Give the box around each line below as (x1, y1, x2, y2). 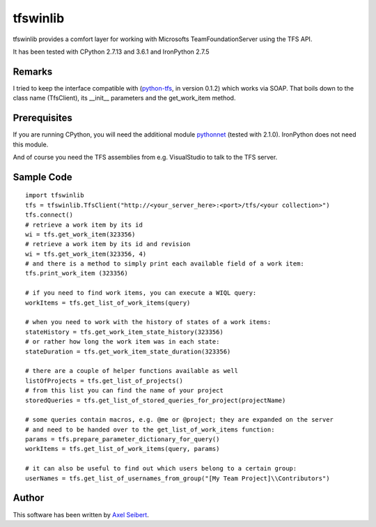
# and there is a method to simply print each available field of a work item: (25, 260, 304, 268)
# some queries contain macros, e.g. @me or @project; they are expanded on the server (25, 415, 334, 424)
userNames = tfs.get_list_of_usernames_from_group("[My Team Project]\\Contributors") (25, 474, 330, 482)
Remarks (13, 66, 53, 77)
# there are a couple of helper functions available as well (25, 367, 238, 375)
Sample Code (13, 171, 72, 183)
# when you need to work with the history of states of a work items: (25, 318, 272, 326)
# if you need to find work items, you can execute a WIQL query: (25, 289, 257, 297)
